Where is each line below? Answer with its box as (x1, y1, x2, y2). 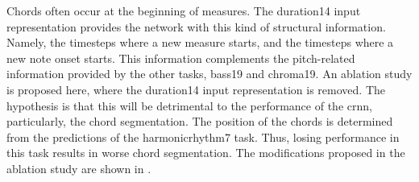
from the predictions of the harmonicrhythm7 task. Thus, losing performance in (6, 128, 400, 145)
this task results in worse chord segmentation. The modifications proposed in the (6, 144, 405, 161)
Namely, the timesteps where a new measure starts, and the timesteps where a (6, 34, 394, 51)
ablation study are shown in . (6, 159, 151, 176)
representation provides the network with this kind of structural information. (6, 18, 386, 35)
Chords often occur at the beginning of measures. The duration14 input (6, 2, 361, 19)
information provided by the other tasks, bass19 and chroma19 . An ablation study (6, 65, 413, 82)
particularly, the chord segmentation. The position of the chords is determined (6, 113, 393, 130)
